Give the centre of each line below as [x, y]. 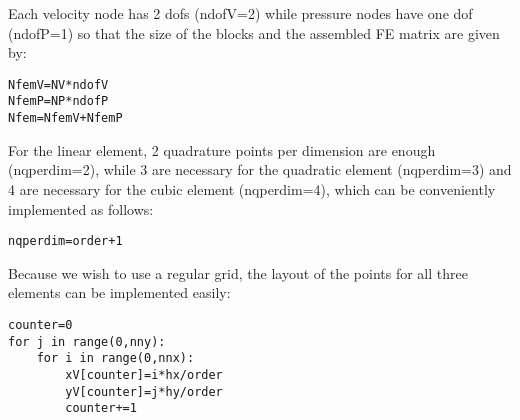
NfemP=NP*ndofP [58, 101]
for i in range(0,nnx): [115, 358]
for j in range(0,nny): [87, 341]
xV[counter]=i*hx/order [144, 374]
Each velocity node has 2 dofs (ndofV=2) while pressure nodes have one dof [240, 13]
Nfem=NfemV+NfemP [65, 118]
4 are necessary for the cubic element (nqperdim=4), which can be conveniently [252, 188]
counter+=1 [101, 408]
